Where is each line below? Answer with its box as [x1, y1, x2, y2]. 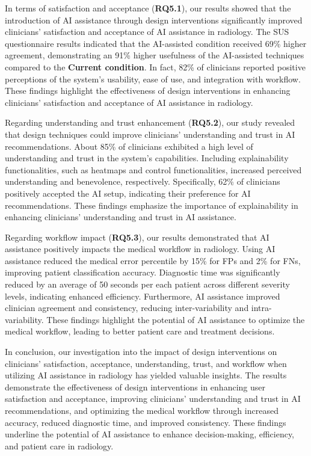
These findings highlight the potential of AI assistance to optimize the [46, 313, 305, 325]
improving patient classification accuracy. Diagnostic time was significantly [5, 266, 280, 279]
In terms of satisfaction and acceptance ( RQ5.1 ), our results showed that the [5, 2, 291, 14]
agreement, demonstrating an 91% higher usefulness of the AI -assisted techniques [5, 49, 304, 61]
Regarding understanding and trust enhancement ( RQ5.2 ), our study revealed [5, 116, 295, 129]
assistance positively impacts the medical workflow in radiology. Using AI [5, 242, 276, 255]
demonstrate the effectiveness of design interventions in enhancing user [5, 380, 265, 393]
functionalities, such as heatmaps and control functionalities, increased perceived [5, 163, 302, 176]
